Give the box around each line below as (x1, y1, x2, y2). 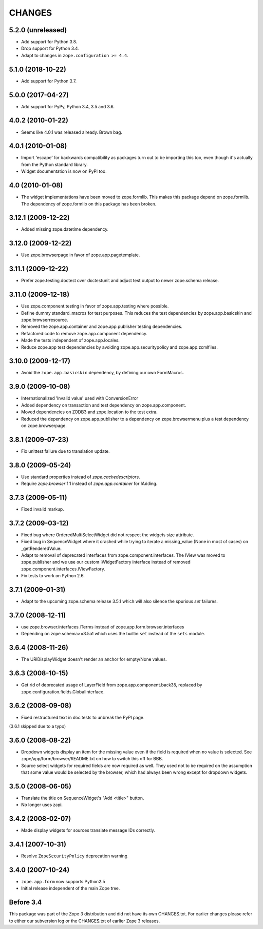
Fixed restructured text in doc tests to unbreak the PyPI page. (21, 714, 145, 720)
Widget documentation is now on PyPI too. (21, 168, 107, 174)
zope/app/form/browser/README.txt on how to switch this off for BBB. (21, 756, 163, 762)
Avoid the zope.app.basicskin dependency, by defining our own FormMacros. (21, 370, 184, 376)
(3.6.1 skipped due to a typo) (9, 723, 66, 729)
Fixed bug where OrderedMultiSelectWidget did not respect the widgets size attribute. (21, 532, 194, 538)
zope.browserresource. (21, 317, 68, 323)
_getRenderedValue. (21, 545, 62, 551)
